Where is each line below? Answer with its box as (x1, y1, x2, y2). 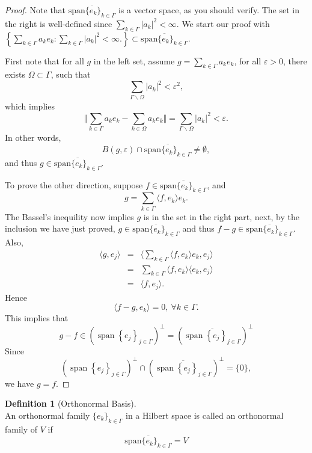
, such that (50, 68, 91, 81)
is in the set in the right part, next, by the (143, 210, 300, 223)
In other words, (5, 131, 61, 144)
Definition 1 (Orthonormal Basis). (5, 397, 136, 410)
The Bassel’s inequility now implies (5, 210, 134, 223)
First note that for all (5, 54, 84, 67)
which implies (5, 99, 55, 112)
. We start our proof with (176, 17, 270, 29)
